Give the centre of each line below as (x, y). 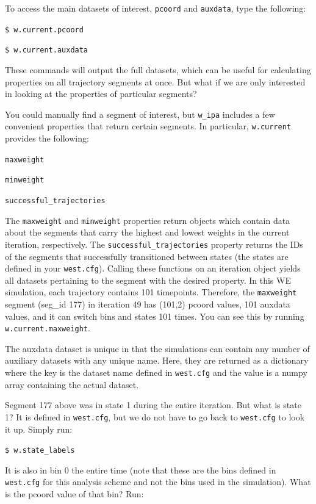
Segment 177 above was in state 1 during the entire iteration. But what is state (153, 405)
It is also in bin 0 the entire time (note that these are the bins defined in (141, 470)
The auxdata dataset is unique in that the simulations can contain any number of (157, 348)
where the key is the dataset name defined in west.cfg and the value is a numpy (156, 373)
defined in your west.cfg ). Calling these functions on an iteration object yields (153, 268)
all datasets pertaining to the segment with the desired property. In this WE (148, 280)
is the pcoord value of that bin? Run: (74, 494)
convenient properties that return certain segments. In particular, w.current (148, 126)
